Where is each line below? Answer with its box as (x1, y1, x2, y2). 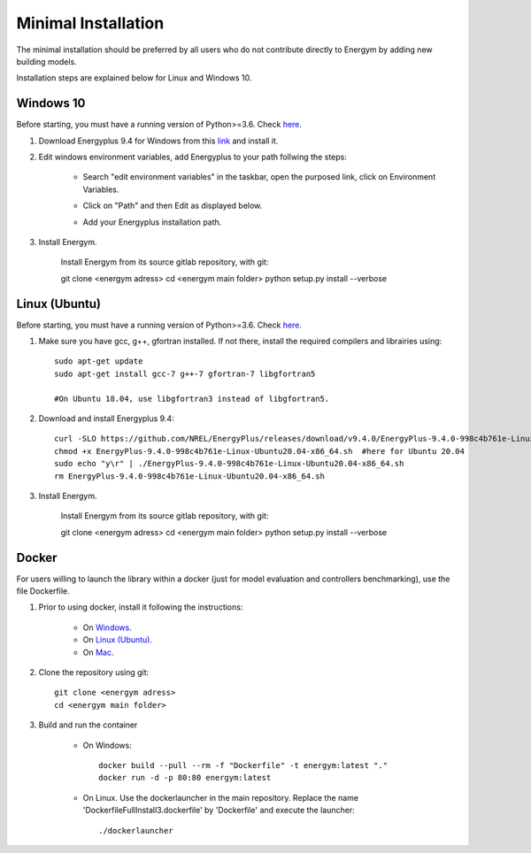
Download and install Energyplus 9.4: (38, 413, 174, 424)
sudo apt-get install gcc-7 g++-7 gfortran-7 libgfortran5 (54, 368, 316, 379)
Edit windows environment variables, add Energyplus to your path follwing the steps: (38, 151, 347, 163)
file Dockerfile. (16, 586, 70, 596)
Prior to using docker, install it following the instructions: (38, 602, 243, 612)
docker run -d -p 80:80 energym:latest (98, 772, 272, 783)
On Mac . (82, 647, 114, 657)
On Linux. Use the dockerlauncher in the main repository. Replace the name (82, 792, 358, 803)
